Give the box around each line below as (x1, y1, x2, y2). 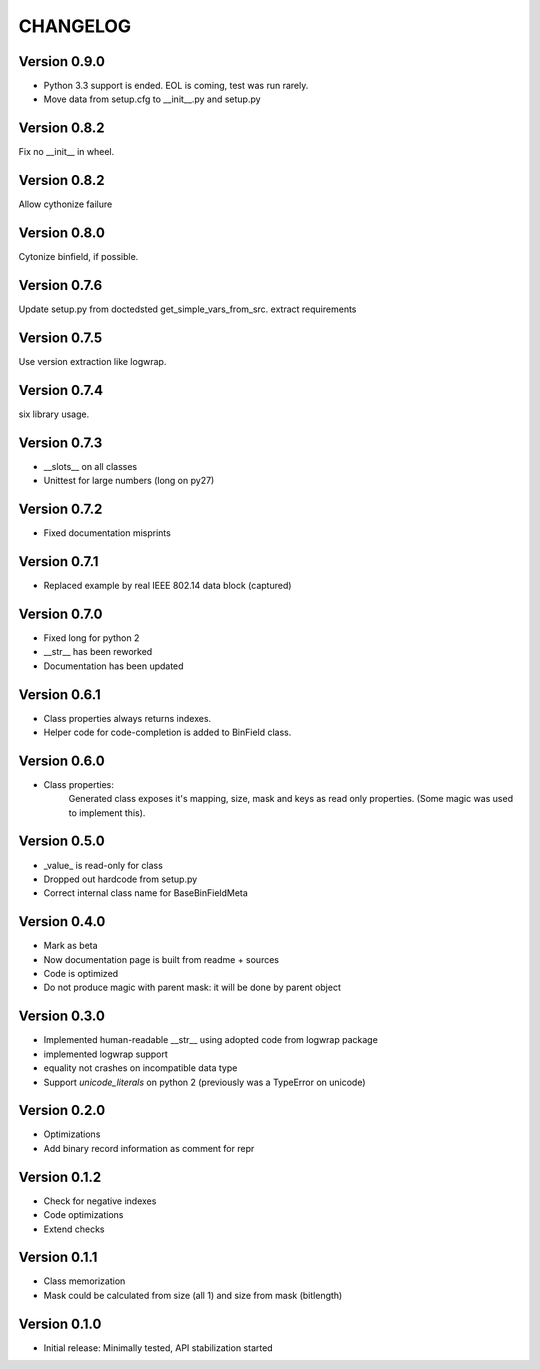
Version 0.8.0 (18, 225, 105, 242)
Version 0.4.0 (18, 913, 106, 930)
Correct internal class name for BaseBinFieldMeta (43, 887, 249, 899)
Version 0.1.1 (18, 1249, 98, 1266)
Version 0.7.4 (18, 381, 104, 399)
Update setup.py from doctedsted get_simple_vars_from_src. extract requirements (18, 303, 357, 315)
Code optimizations (43, 1209, 124, 1221)
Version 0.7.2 (18, 501, 103, 517)
